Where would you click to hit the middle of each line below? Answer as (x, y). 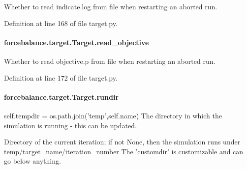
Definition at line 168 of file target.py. (61, 23)
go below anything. (32, 161)
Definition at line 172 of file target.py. (61, 77)
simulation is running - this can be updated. (70, 125)
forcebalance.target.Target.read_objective (77, 42)
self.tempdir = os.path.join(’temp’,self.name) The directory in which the (113, 115)
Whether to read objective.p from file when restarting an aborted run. (110, 61)
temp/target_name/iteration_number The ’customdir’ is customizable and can (124, 151)
